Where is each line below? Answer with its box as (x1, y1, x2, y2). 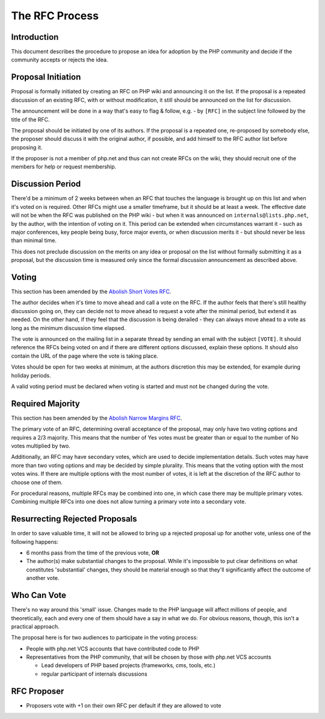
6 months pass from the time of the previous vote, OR (26, 549, 159, 556)
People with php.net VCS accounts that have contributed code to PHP (26, 645, 200, 652)
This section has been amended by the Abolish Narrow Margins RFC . (11, 414, 182, 422)
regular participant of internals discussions (41, 670, 147, 677)
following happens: (11, 538, 58, 545)
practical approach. (11, 623, 60, 630)
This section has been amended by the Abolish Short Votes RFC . (11, 288, 172, 295)
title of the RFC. (11, 116, 51, 123)
